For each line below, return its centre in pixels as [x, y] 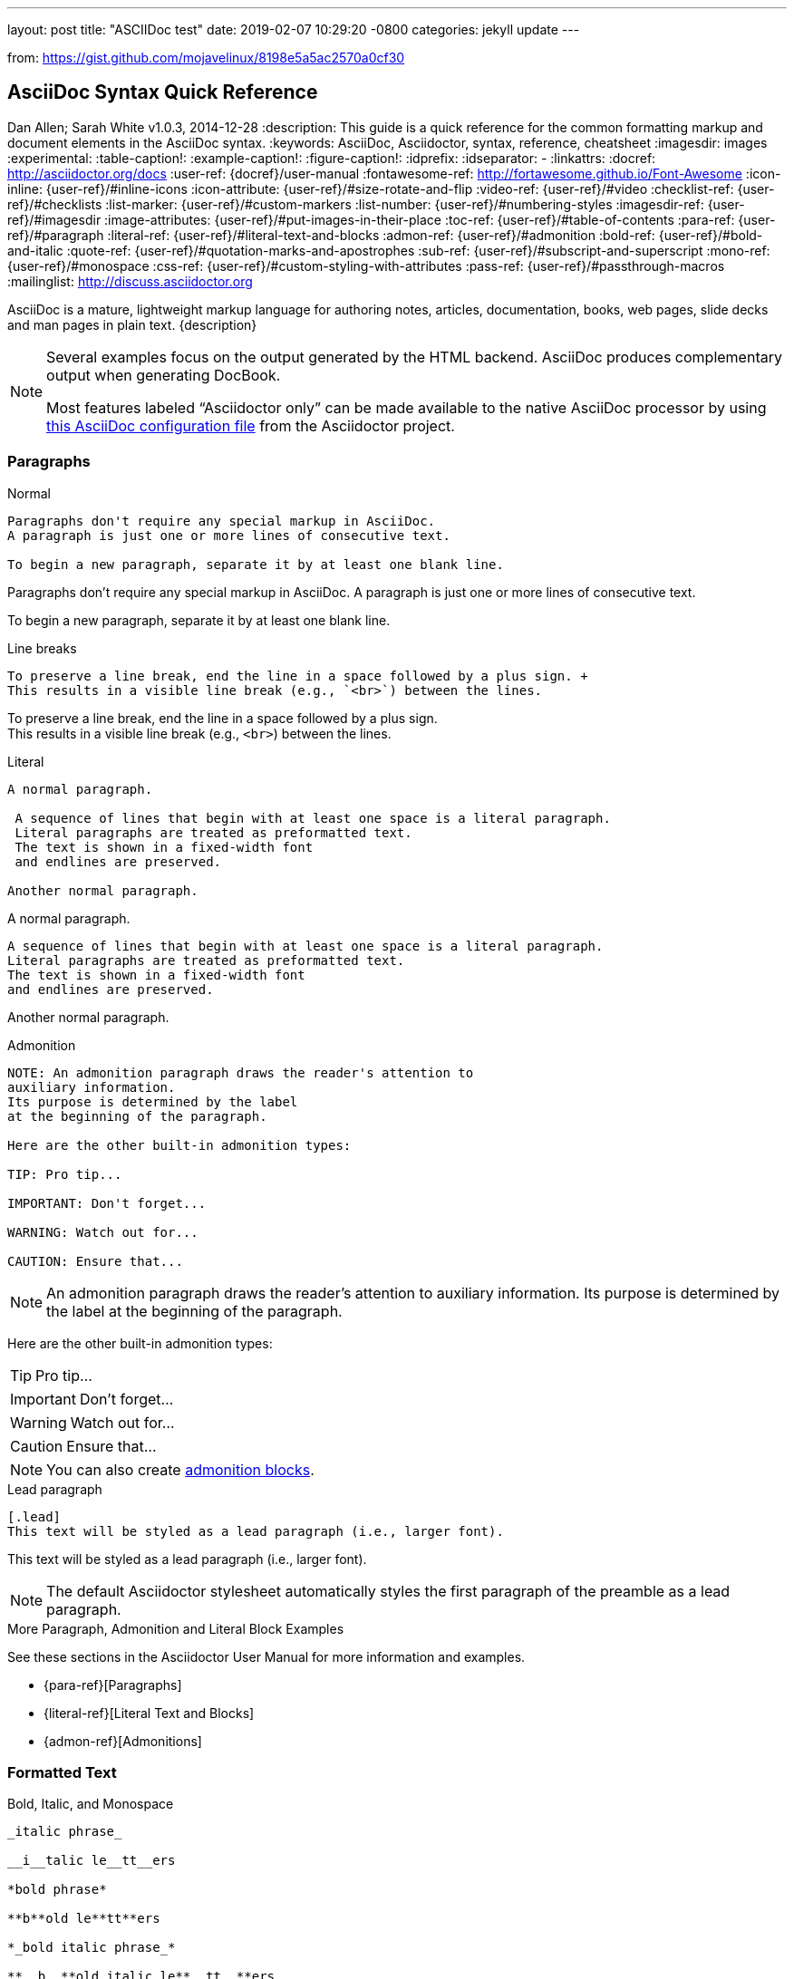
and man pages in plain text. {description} [132, 324]
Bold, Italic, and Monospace [91, 1804]
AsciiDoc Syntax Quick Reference [163, 92]
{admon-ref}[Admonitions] [123, 1741]
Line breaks [42, 648]
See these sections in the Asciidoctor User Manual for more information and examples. [266, 1656]
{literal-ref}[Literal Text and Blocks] [149, 1713]
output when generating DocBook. [164, 375]
